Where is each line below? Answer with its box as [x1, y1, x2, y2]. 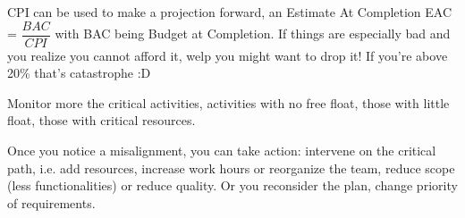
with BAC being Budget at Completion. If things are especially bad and [55, 24, 451, 43]
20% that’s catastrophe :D [7, 63, 151, 82]
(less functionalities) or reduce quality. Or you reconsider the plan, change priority [7, 176, 458, 195]
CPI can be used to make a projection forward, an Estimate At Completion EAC [7, 3, 452, 21]
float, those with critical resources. [7, 111, 196, 130]
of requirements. [7, 193, 96, 212]
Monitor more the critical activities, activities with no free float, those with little [7, 93, 450, 112]
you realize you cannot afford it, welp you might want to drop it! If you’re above [7, 46, 448, 64]
